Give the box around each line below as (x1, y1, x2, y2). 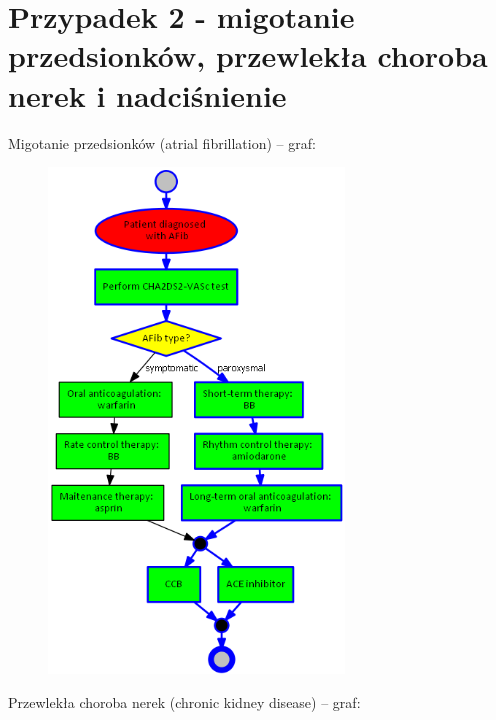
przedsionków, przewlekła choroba (8, 35, 488, 76)
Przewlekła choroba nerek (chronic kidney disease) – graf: (8, 691, 361, 712)
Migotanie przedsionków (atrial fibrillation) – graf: (8, 132, 316, 153)
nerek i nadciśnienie (8, 74, 287, 115)
